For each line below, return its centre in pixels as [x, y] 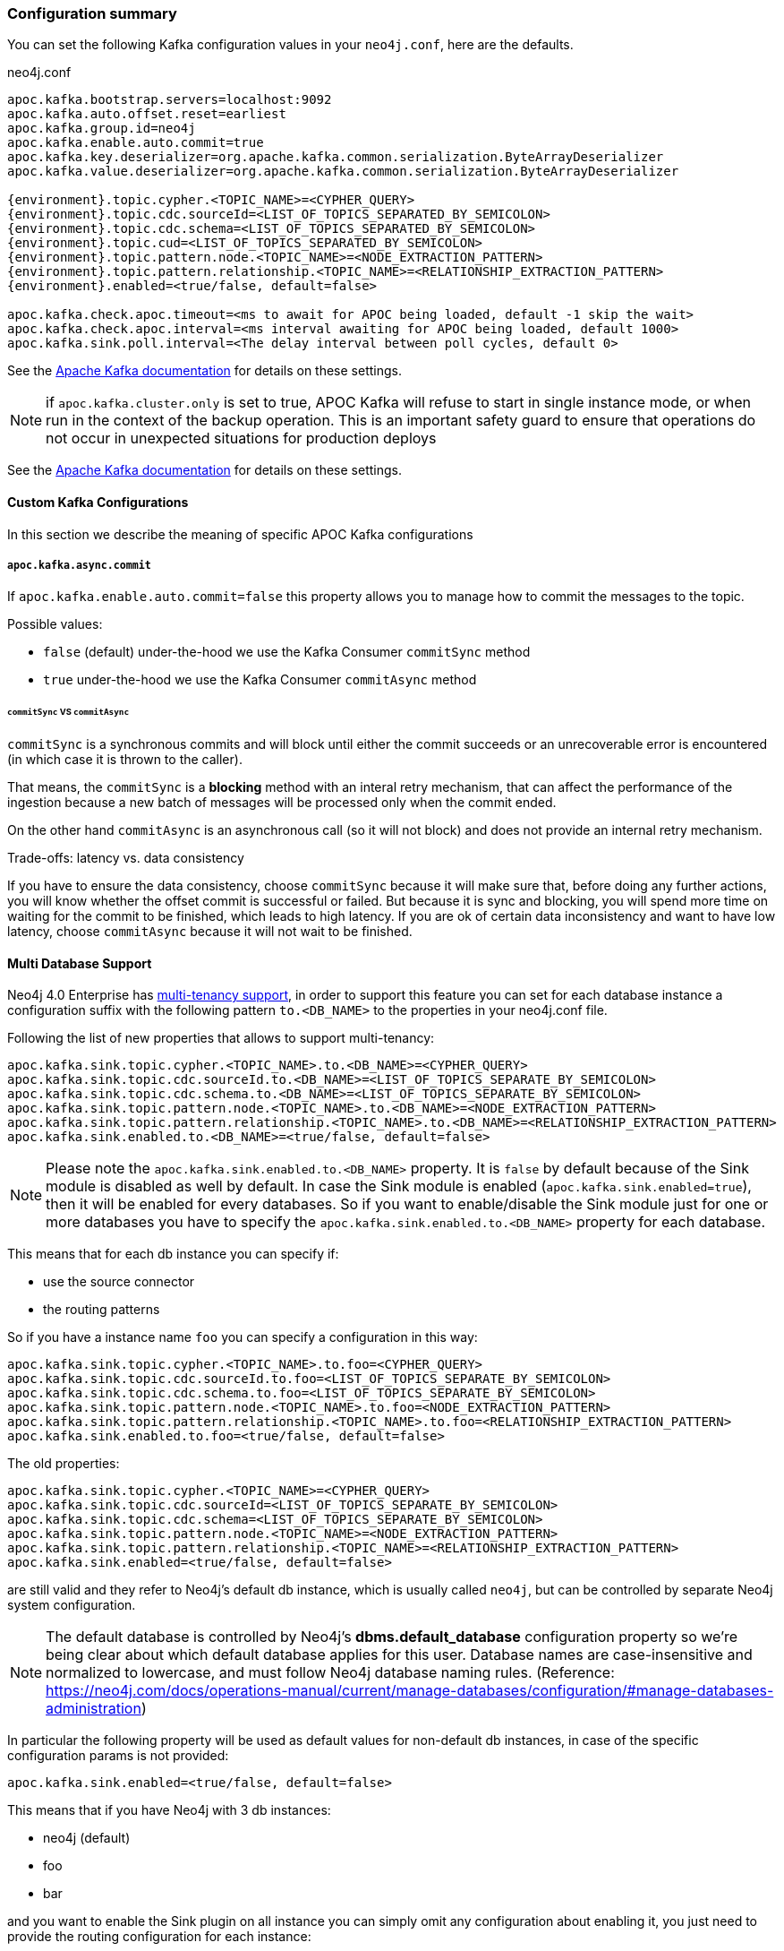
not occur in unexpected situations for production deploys [241, 438]
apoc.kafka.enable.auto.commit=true [136, 143]
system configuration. [72, 1605]
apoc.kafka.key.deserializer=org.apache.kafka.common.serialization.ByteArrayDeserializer [336, 157]
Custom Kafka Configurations [98, 502]
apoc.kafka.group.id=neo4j [102, 129]
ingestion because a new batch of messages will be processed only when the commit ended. [282, 803]
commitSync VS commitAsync [68, 712]
